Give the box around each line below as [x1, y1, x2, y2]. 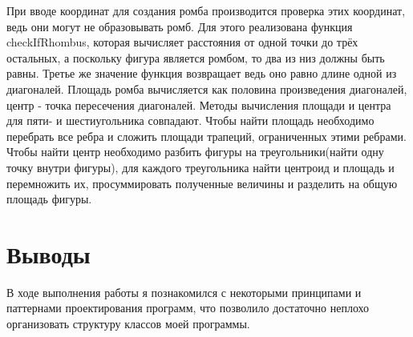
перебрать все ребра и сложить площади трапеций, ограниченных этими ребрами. [6, 127, 407, 144]
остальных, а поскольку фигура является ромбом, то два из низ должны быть [6, 49, 385, 66]
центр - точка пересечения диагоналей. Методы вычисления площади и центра [6, 96, 391, 113]
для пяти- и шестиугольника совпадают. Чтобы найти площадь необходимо [6, 112, 375, 129]
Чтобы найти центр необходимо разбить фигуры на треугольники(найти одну [6, 143, 384, 160]
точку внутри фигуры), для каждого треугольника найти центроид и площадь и [6, 158, 395, 175]
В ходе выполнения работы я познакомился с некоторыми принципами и [6, 283, 362, 300]
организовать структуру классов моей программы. [6, 315, 250, 332]
